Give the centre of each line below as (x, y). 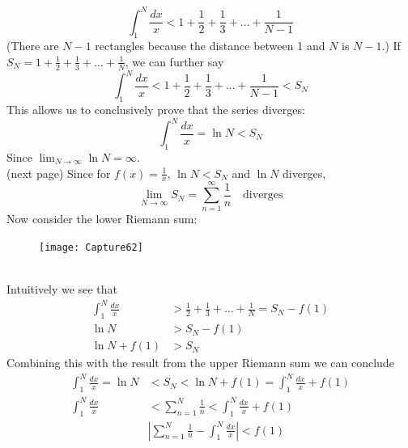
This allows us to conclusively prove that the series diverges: (156, 110)
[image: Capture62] (91, 248)
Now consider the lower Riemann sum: (102, 219)
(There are (33, 46)
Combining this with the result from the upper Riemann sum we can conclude (200, 363)
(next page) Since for (59, 173)
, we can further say (174, 61)
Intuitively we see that (62, 289)
